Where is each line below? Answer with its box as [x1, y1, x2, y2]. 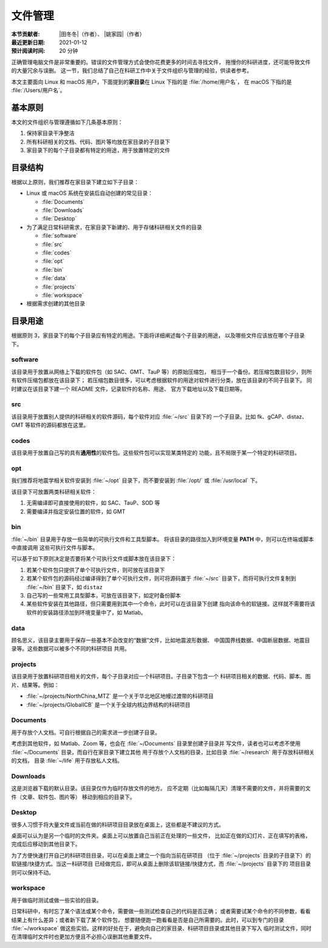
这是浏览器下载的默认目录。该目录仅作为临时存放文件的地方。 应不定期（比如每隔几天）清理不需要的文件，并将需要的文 [11, 785, 311, 792]
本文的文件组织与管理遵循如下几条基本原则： [11, 118, 123, 126]
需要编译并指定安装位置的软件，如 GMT [26, 508, 126, 515]
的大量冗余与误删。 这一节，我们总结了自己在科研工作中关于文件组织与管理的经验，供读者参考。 [11, 67, 252, 74]
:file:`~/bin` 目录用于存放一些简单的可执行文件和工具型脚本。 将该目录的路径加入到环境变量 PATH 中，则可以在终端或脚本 [11, 535, 314, 543]
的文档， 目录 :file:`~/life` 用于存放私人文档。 [11, 757, 123, 764]
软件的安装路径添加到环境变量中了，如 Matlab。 [26, 609, 146, 616]
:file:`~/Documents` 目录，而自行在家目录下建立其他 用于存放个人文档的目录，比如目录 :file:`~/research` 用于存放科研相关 [11, 748, 315, 755]
